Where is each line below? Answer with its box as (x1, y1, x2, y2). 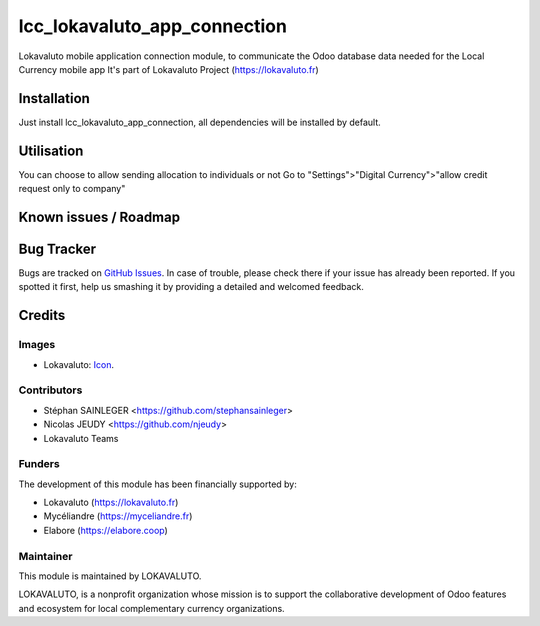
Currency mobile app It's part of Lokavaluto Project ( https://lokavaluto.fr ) (18, 63, 319, 75)
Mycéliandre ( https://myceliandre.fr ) (43, 510, 193, 522)
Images (18, 338, 56, 352)
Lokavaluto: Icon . (43, 358, 115, 370)
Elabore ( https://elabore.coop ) (43, 524, 169, 536)
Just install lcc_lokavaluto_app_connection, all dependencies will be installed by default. (18, 116, 382, 128)
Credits (18, 307, 66, 324)
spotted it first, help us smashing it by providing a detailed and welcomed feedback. (18, 281, 364, 293)
